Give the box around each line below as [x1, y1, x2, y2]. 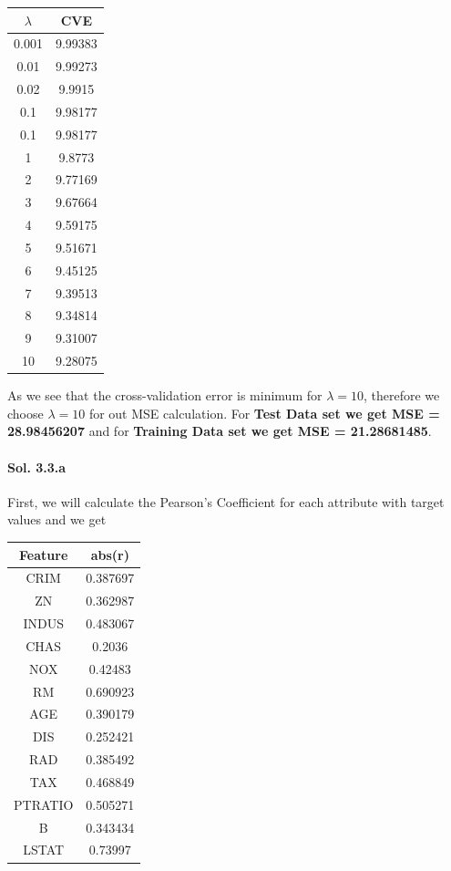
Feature [19, 544, 68, 564]
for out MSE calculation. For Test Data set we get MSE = [88, 403, 440, 422]
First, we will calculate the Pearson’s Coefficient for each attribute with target [7, 492, 445, 511]
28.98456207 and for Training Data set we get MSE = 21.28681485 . [7, 421, 432, 441]
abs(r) [90, 544, 129, 564]
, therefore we [363, 386, 440, 405]
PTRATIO [14, 794, 74, 814]
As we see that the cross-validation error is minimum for [7, 386, 323, 405]
